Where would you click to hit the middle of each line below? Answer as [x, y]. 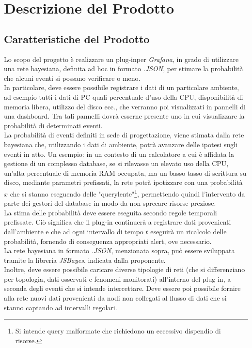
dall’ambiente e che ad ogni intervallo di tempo [74, 231]
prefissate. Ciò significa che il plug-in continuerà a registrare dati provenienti [118, 222]
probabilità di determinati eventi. [53, 125]
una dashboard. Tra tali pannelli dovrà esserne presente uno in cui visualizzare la [124, 116]
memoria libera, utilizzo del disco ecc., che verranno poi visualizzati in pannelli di [125, 106]
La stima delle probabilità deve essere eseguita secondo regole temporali [110, 212]
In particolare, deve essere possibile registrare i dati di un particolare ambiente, [122, 87]
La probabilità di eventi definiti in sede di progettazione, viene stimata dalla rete [124, 135]
